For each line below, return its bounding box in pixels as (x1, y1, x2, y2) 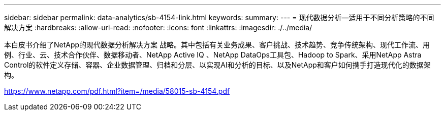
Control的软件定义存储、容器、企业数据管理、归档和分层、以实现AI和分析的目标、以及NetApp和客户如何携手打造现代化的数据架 (4, 61, 431, 69)
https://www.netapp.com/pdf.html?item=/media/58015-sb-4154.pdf (4, 87, 230, 95)
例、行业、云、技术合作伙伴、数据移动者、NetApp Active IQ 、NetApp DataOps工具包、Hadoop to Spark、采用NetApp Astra (4, 50, 422, 59)
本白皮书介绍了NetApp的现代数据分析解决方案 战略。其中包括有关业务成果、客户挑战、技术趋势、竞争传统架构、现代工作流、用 (4, 40, 430, 49)
